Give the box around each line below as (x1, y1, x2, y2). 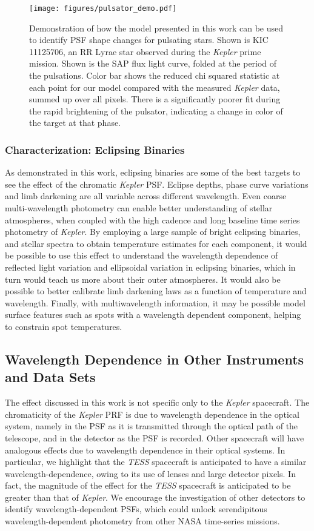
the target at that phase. (29, 116, 121, 129)
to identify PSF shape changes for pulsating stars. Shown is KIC (29, 33, 269, 46)
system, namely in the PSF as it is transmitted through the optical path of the (5, 420, 298, 432)
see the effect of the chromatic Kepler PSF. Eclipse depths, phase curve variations (5, 177, 309, 190)
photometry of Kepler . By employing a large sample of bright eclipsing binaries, (5, 225, 301, 238)
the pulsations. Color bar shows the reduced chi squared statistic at (29, 69, 280, 82)
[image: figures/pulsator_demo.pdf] (29, 4, 177, 13)
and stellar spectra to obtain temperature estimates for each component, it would (5, 237, 307, 249)
